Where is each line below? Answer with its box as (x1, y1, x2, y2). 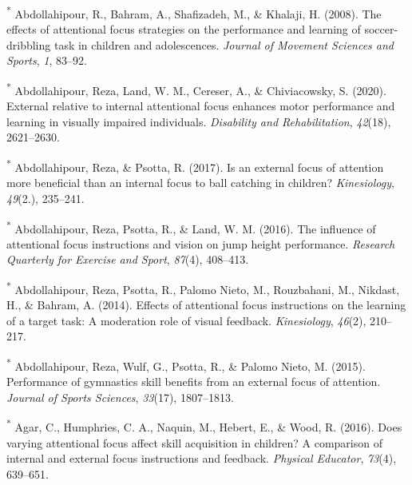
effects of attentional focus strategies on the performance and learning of (6, 21, 361, 38)
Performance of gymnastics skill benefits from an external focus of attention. (6, 373, 381, 390)
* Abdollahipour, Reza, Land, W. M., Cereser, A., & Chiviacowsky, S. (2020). (6, 80, 386, 98)
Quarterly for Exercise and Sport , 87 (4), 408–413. (6, 251, 249, 268)
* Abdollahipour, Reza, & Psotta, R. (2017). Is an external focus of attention (6, 157, 384, 175)
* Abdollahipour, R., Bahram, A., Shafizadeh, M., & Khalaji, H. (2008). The (6, 3, 382, 22)
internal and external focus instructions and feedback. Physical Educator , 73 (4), (6, 450, 397, 467)
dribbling (6, 36, 51, 53)
